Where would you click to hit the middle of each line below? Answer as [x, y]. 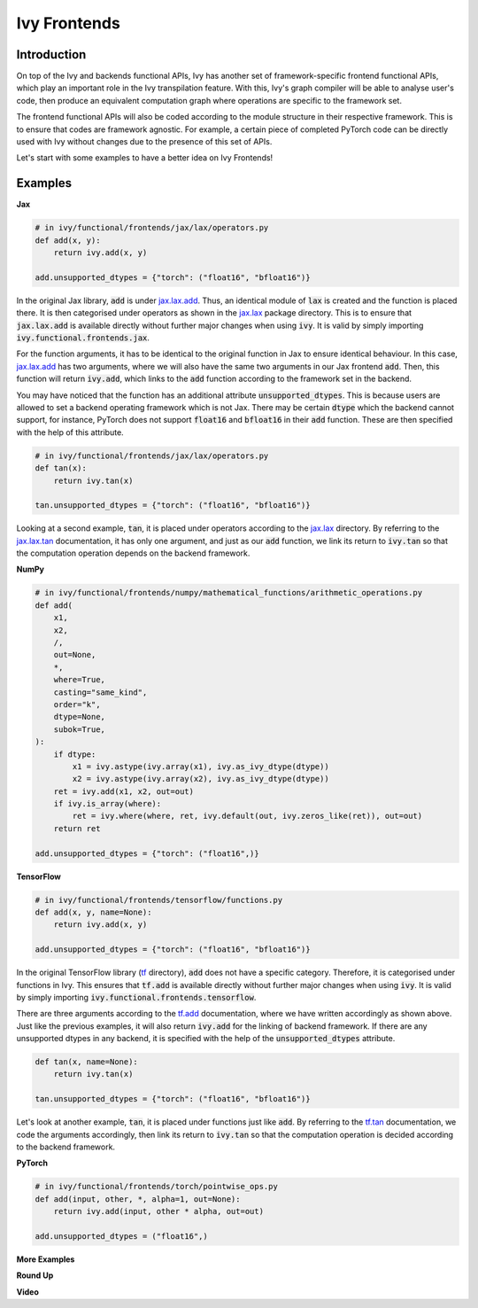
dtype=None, [80, 717]
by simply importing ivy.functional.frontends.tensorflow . [136, 997]
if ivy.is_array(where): [108, 804]
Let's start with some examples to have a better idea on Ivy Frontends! [145, 158]
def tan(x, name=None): [87, 1062]
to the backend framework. [66, 1147]
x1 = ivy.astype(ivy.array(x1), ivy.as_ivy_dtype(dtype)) [200, 766]
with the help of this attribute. [70, 432]
